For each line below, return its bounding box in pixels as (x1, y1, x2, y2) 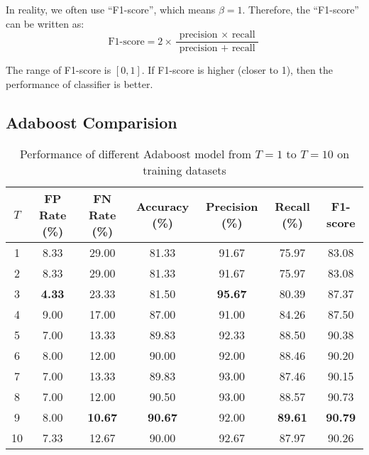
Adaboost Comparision (6, 111, 177, 133)
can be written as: (6, 16, 84, 31)
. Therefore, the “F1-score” (242, 2, 359, 16)
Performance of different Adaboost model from (19, 145, 252, 162)
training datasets (143, 161, 226, 178)
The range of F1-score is (6, 62, 111, 77)
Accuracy (136, 198, 189, 215)
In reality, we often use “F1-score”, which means (6, 2, 216, 16)
